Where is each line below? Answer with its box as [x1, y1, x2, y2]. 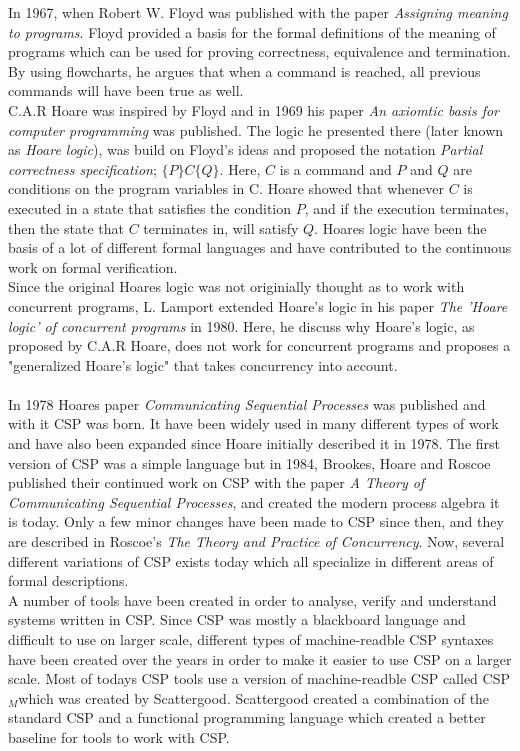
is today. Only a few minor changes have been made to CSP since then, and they [8, 511, 504, 532]
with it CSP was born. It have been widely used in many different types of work [8, 413, 499, 434]
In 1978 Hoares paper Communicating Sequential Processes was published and [8, 393, 486, 414]
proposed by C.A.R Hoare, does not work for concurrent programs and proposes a [8, 335, 511, 356]
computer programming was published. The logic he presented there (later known [8, 119, 504, 140]
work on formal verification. [8, 256, 178, 277]
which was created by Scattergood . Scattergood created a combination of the [18, 687, 490, 708]
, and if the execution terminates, [304, 197, 509, 218]
